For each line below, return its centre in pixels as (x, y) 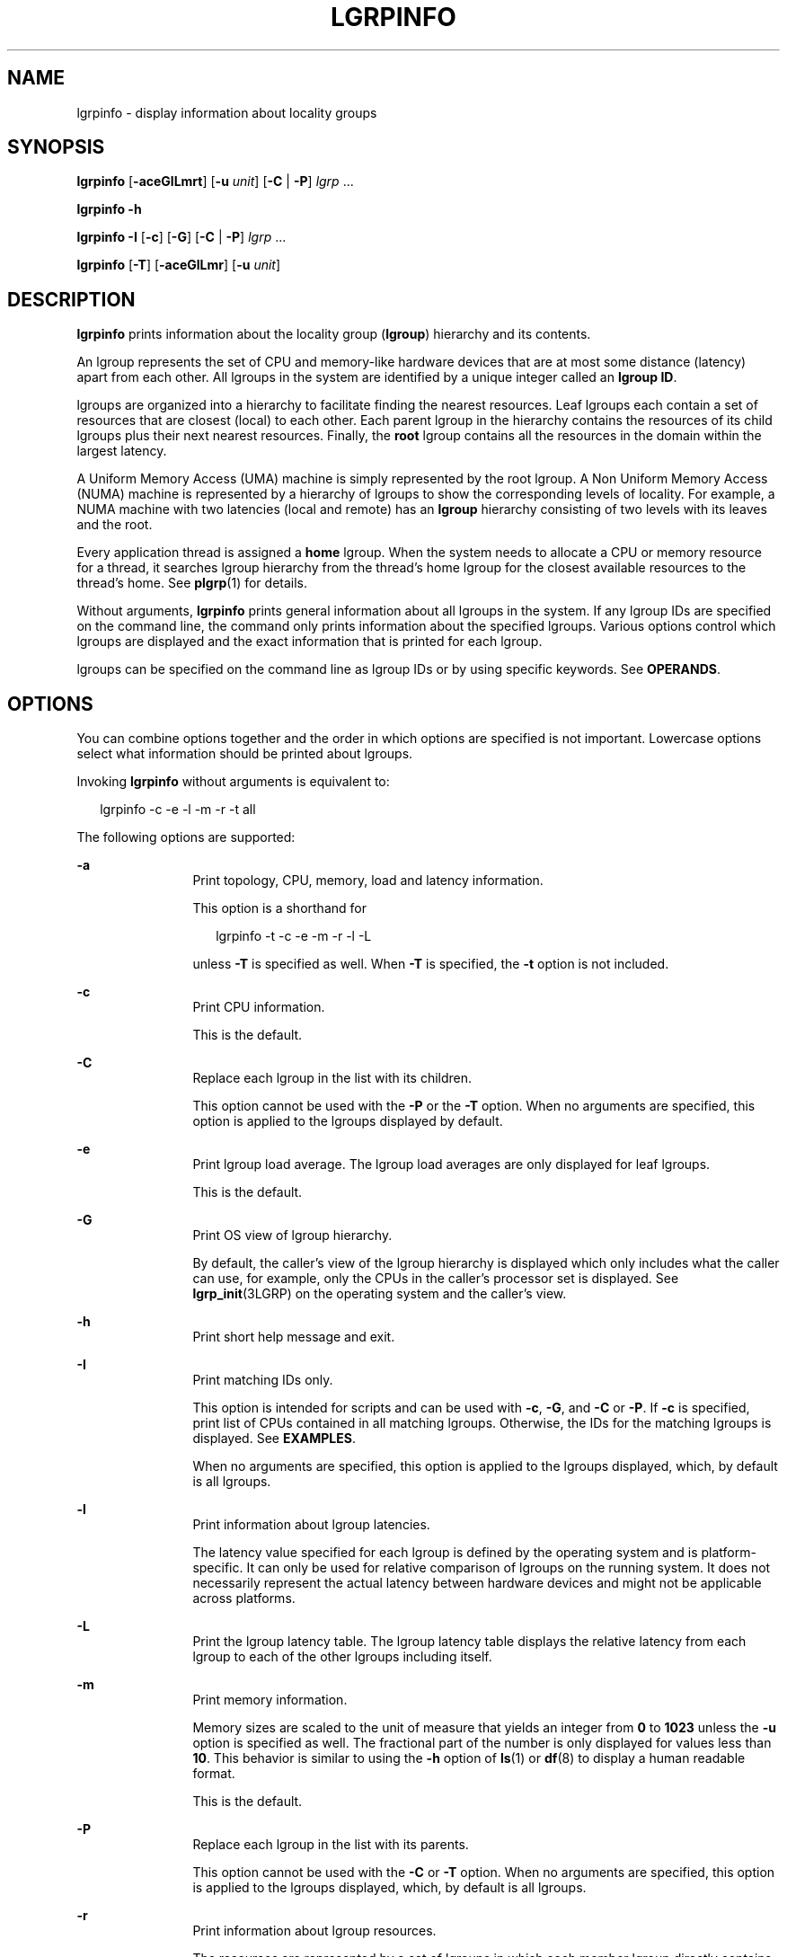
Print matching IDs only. (263, 1380)
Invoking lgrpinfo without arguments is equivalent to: (233, 782)
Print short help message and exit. (294, 1337)
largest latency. (122, 451)
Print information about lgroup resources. (314, 1931)
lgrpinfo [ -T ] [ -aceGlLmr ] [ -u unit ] (179, 265)
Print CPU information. (259, 1007)
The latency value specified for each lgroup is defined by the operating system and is (445, 1553)
